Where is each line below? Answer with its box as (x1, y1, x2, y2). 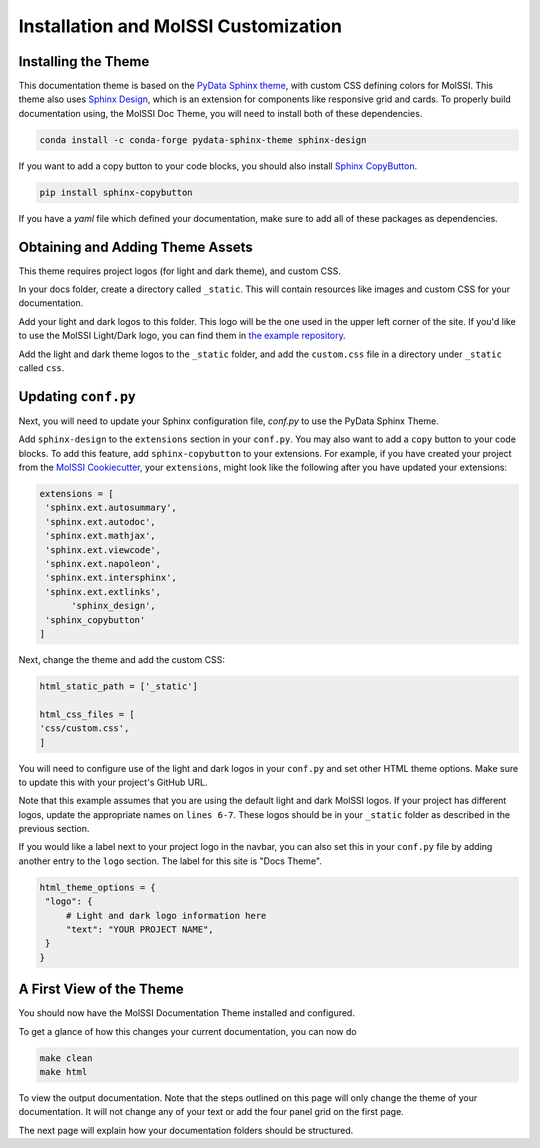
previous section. (18, 823, 90, 835)
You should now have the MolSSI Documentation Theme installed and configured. (18, 1007, 355, 1019)
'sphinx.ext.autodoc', (45, 516, 157, 527)
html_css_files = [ (39, 708, 135, 720)
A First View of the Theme (18, 981, 184, 998)
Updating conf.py (18, 388, 137, 405)
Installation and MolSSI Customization (18, 15, 342, 37)
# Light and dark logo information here (65, 910, 267, 921)
